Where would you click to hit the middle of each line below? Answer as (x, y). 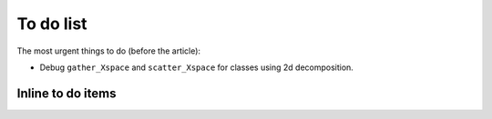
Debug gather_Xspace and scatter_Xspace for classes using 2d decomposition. (197, 67)
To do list (52, 24)
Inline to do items (67, 93)
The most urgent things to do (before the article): (108, 51)
